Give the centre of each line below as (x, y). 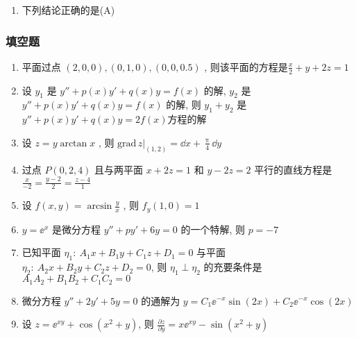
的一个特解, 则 (213, 229)
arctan (74, 143)
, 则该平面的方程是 (246, 66)
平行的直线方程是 (293, 169)
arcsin (100, 206)
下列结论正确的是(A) (68, 10)
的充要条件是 (233, 267)
